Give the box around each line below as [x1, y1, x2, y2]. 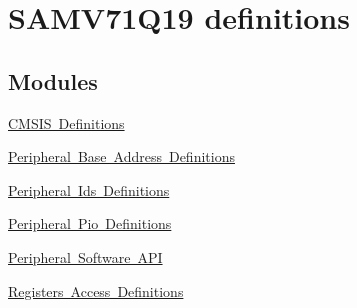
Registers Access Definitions [8, 280, 184, 301]
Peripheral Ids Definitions [8, 179, 170, 200]
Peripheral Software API [8, 246, 163, 267]
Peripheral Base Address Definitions [8, 146, 235, 167]
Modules [8, 65, 98, 96]
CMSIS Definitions [8, 112, 125, 133]
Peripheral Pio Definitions [8, 213, 172, 234]
